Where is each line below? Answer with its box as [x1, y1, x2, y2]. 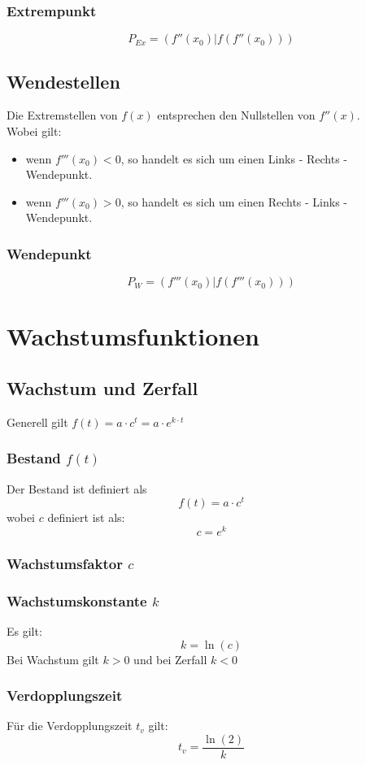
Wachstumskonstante [7, 590, 147, 611]
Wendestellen [7, 68, 120, 93]
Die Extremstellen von [7, 106, 118, 124]
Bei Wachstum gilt [7, 650, 99, 667]
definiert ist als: [47, 509, 125, 526]
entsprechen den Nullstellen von [157, 106, 316, 124]
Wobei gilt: [7, 123, 62, 140]
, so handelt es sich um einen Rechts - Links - [120, 193, 348, 210]
